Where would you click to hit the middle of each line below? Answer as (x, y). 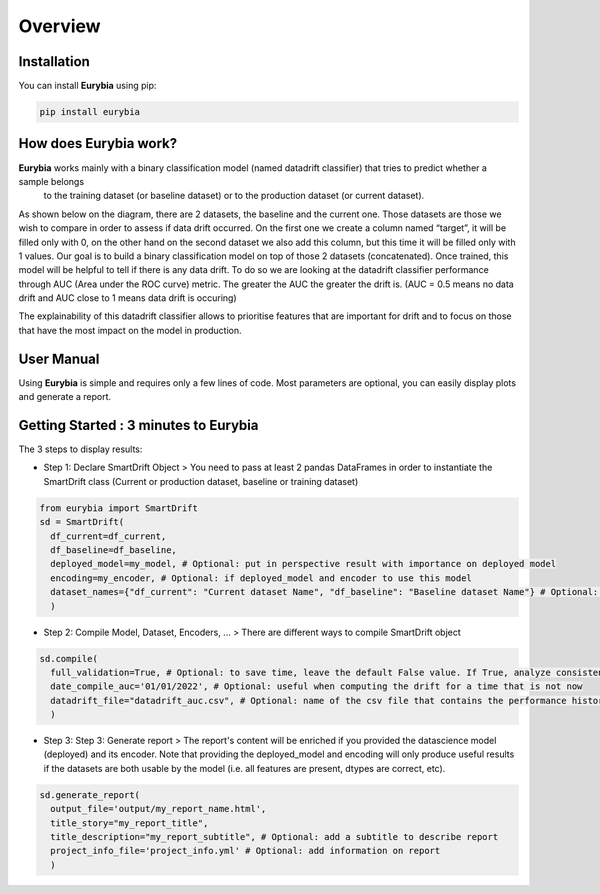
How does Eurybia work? (98, 143)
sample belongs (51, 181)
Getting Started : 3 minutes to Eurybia (138, 425)
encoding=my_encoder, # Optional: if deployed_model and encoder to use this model (261, 578)
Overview (59, 26)
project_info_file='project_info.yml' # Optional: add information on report (245, 851)
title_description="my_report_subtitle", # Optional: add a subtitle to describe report (274, 836)
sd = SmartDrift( (82, 522)
